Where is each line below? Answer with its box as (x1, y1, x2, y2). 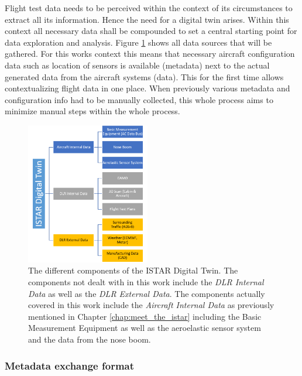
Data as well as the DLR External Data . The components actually (28, 287, 265, 299)
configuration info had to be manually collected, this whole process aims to (5, 93, 273, 105)
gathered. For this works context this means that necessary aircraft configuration (5, 47, 295, 60)
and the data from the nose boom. (28, 333, 151, 346)
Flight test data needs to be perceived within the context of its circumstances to (5, 2, 293, 13)
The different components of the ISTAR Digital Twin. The (28, 264, 238, 276)
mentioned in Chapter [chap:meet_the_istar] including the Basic (28, 310, 262, 322)
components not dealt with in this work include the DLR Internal (28, 276, 264, 288)
